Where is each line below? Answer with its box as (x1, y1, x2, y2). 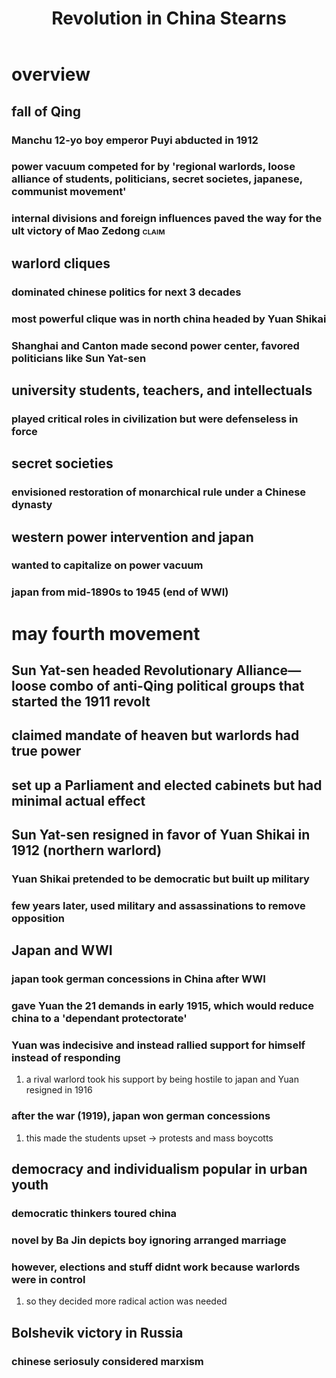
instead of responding (11, 1051, 121, 1065)
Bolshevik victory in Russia (11, 1324, 184, 1341)
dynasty (11, 498, 53, 512)
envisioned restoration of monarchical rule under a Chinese (11, 485, 307, 499)
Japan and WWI (11, 942, 113, 959)
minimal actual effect (11, 792, 146, 809)
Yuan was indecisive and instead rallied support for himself (11, 1038, 306, 1052)
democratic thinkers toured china (11, 1207, 178, 1221)
